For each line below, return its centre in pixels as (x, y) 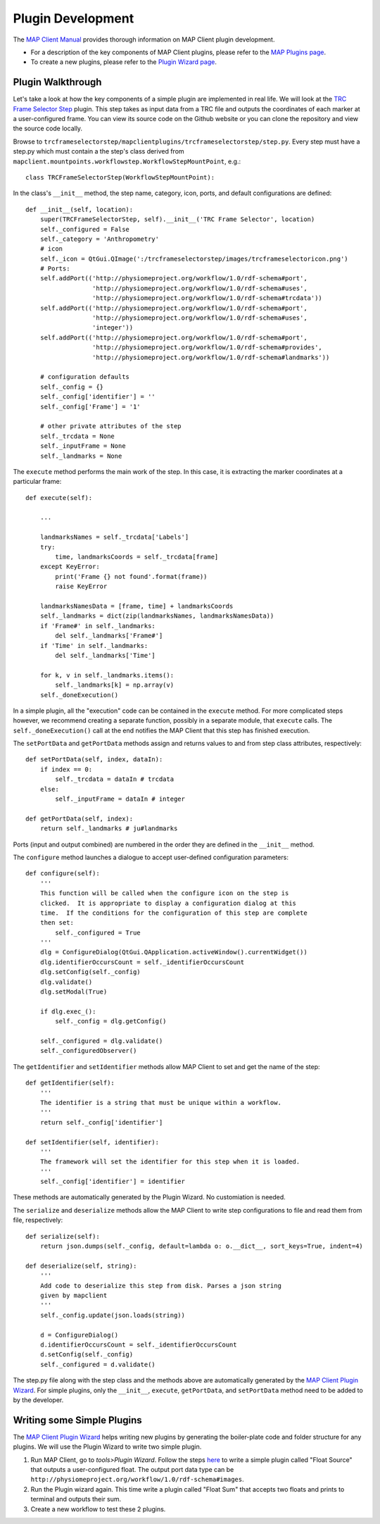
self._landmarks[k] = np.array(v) (115, 685)
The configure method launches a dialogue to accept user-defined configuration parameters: (151, 857)
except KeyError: (70, 567)
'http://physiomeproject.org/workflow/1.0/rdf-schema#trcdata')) (207, 298)
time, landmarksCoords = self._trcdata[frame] (137, 557)
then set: (57, 923)
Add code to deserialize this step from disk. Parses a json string (160, 1286)
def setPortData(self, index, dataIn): (94, 760)
